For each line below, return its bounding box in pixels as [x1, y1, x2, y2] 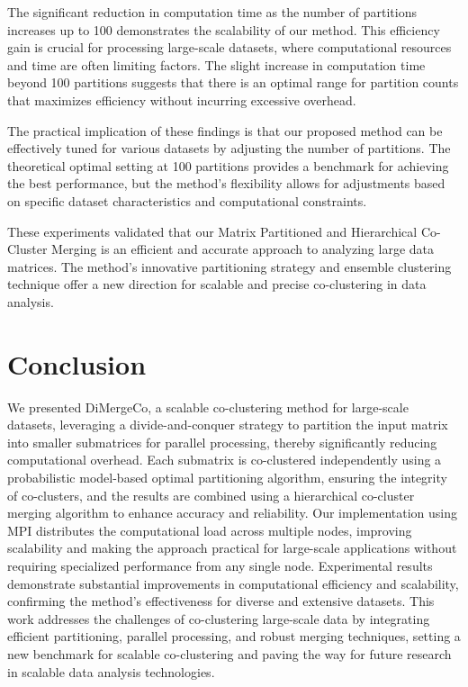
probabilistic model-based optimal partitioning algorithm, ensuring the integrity [7, 468, 447, 486]
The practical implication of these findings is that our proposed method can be [7, 121, 443, 140]
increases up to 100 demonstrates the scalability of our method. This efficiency [7, 20, 440, 39]
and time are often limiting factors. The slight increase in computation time [7, 55, 426, 74]
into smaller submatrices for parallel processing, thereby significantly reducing [7, 432, 437, 451]
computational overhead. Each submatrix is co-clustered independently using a [7, 450, 442, 469]
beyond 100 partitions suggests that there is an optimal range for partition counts [7, 73, 459, 92]
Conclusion [7, 345, 147, 382]
